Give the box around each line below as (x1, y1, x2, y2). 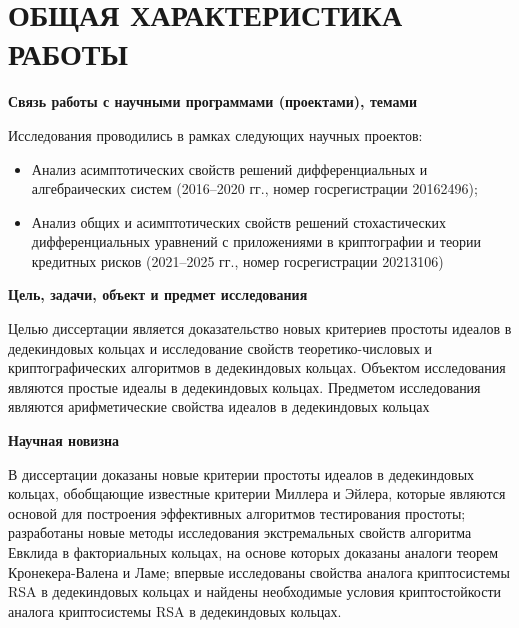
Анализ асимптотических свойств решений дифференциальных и (31, 158, 428, 179)
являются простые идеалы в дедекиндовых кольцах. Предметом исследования (8, 376, 481, 397)
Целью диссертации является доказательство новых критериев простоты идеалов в (8, 318, 512, 339)
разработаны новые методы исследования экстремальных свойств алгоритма (8, 522, 472, 543)
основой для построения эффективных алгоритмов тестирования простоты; (8, 502, 466, 523)
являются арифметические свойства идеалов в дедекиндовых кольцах (8, 396, 430, 417)
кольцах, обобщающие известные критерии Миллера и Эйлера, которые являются (8, 483, 506, 504)
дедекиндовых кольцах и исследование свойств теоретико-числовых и (8, 337, 433, 358)
